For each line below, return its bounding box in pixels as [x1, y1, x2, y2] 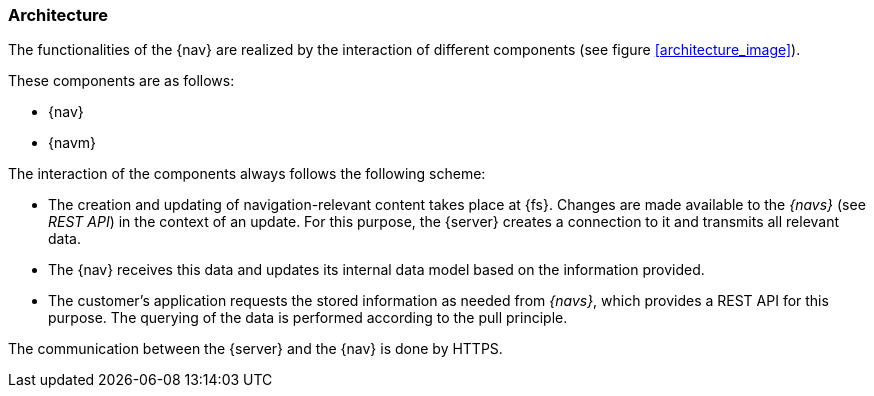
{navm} [48, 134, 96, 152]
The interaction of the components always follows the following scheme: [8, 165, 486, 183]
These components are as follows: [8, 72, 235, 90]
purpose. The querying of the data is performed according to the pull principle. [48, 309, 568, 327]
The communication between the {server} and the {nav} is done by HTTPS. [8, 340, 503, 358]
